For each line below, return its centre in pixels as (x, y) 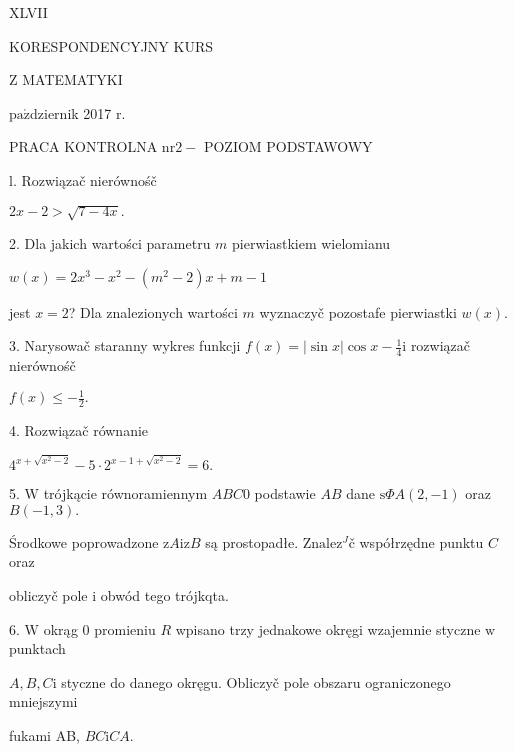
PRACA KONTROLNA (83, 146)
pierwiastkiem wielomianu (311, 243)
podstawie (285, 493)
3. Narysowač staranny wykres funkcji (125, 345)
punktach (37, 648)
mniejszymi (43, 701)
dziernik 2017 (71, 112)
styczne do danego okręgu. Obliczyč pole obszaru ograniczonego (256, 681)
